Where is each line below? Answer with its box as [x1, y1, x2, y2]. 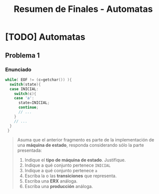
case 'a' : [14, 96, 35, 101]
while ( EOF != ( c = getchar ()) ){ [5, 77, 72, 82]
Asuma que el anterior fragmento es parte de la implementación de [17, 137, 155, 143]
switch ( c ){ [14, 91, 37, 96]
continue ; [18, 105, 39, 110]
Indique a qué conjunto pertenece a [24, 168, 98, 174]
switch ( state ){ [9, 82, 41, 87]
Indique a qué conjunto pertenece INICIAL [24, 162, 111, 168]
